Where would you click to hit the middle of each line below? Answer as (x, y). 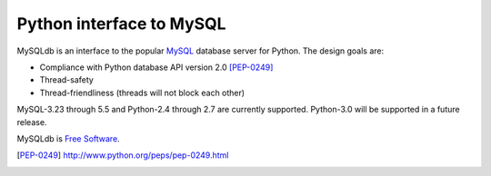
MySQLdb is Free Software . (68, 138)
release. (32, 122)
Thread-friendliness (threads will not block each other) (142, 93)
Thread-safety (67, 80)
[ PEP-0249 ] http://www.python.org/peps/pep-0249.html (123, 155)
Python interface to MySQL (121, 24)
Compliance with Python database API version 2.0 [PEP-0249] (156, 67)
